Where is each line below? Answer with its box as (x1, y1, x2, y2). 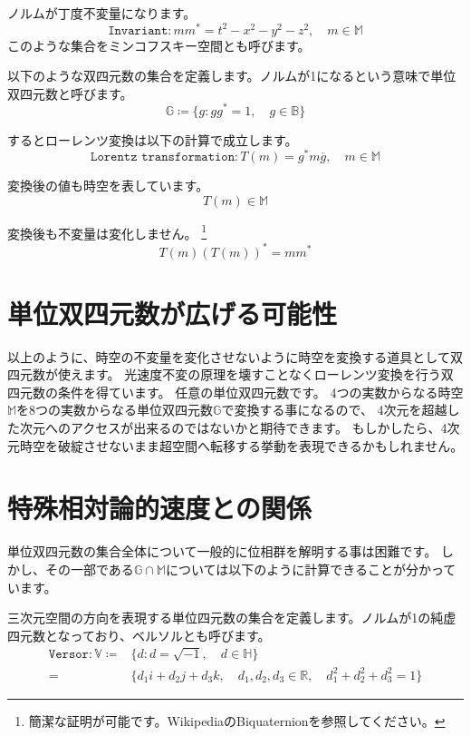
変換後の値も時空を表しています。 (7, 176, 209, 195)
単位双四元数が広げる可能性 (7, 294, 338, 331)
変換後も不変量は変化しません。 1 (7, 221, 207, 242)
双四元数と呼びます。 (7, 83, 133, 103)
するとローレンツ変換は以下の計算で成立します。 (7, 130, 298, 149)
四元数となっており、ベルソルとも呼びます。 (7, 625, 271, 644)
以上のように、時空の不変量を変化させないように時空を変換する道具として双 (7, 347, 463, 366)
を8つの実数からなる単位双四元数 (16, 400, 214, 419)
